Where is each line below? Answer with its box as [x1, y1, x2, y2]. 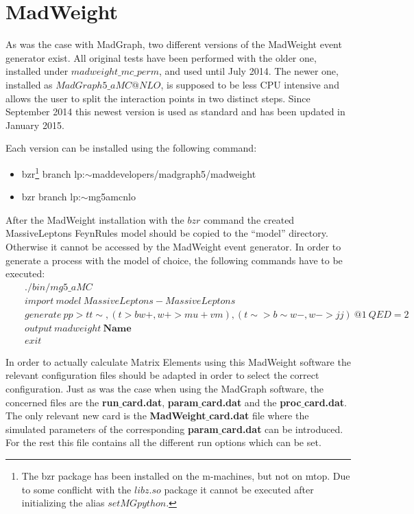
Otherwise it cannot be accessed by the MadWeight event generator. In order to [5, 239, 341, 253]
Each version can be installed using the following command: [5, 141, 257, 155]
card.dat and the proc [202, 395, 302, 409]
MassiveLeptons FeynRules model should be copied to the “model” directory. [5, 226, 328, 240]
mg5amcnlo [88, 189, 136, 204]
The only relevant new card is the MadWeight [5, 408, 206, 423]
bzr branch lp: [21, 189, 81, 204]
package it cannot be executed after [164, 482, 314, 496]
